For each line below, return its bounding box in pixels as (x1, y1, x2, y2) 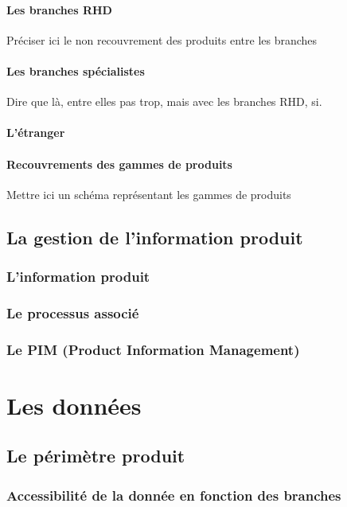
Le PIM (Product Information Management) (6, 339, 300, 359)
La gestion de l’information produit (6, 224, 303, 249)
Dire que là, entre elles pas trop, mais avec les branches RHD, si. (6, 93, 322, 110)
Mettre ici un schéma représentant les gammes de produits (6, 185, 291, 202)
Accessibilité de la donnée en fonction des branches (6, 485, 341, 505)
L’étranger (6, 124, 65, 141)
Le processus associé (6, 302, 139, 322)
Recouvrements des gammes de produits (6, 155, 232, 172)
